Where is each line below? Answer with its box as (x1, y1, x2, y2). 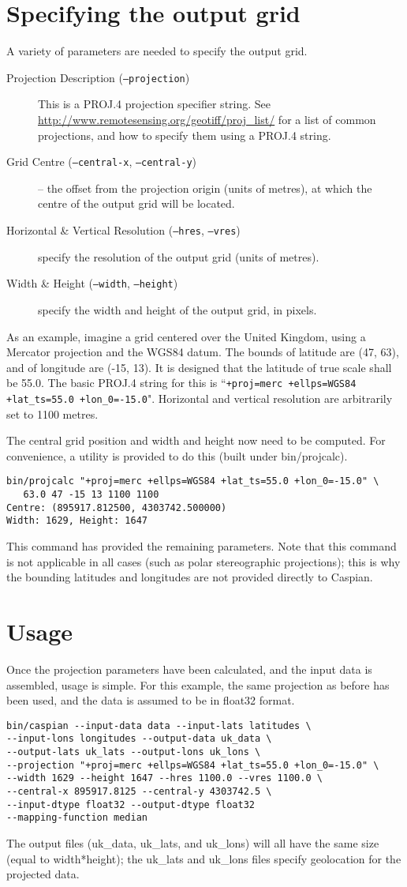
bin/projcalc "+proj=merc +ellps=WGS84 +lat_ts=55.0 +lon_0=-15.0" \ (6, 475, 379, 487)
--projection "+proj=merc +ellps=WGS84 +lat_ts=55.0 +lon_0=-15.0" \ (6, 759, 379, 771)
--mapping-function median (6, 812, 147, 824)
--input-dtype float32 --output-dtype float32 (6, 799, 255, 810)
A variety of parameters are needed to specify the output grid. (6, 43, 308, 59)
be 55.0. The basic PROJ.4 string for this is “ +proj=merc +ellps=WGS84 (6, 374, 357, 391)
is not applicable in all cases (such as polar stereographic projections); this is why (6, 553, 401, 569)
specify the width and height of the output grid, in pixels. (38, 301, 317, 318)
